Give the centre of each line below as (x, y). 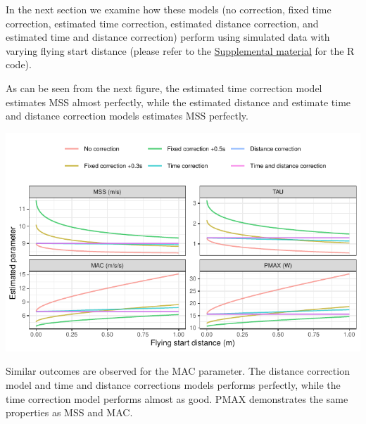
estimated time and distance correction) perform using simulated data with (168, 37)
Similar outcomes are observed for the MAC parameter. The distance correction (178, 371)
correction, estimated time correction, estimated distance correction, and (162, 23)
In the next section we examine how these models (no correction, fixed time (169, 9)
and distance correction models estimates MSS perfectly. (127, 116)
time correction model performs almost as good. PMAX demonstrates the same (177, 398)
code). (19, 64)
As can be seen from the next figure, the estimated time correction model (164, 88)
